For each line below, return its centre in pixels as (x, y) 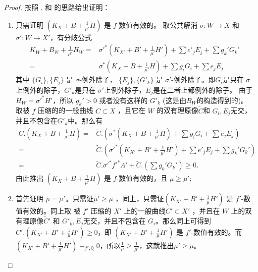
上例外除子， (125, 89)
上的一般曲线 (145, 211)
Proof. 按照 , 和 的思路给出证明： (57, 7)
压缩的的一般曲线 (66, 110)
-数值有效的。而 (216, 232)
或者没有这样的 (124, 100)
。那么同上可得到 (183, 221)
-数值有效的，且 (142, 178)
